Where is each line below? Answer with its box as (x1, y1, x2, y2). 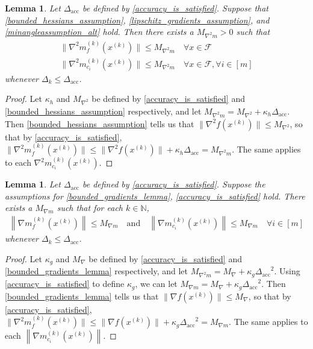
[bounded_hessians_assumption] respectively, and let (5, 104, 202, 117)
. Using (274, 265, 300, 277)
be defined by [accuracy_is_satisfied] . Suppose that (82, 2, 268, 14)
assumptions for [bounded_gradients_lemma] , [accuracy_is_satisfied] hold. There (5, 189, 305, 202)
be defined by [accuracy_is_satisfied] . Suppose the (82, 178, 265, 190)
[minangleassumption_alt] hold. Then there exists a (5, 25, 194, 38)
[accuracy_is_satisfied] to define (5, 277, 125, 290)
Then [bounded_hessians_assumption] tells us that (5, 117, 194, 130)
